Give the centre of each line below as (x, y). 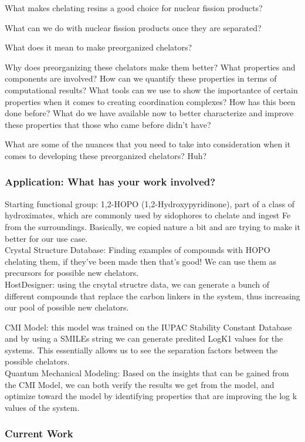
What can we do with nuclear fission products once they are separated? (133, 27)
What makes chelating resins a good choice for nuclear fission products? (134, 8)
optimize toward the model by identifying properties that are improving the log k (151, 396)
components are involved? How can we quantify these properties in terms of (141, 78)
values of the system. (42, 407)
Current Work (39, 433)
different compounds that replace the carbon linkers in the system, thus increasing (152, 296)
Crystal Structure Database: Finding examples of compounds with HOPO (138, 250)
